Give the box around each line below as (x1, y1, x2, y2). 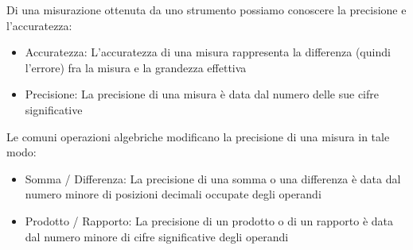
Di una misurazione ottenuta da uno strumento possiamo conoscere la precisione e (6, 2, 407, 17)
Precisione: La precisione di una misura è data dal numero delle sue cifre (25, 86, 380, 102)
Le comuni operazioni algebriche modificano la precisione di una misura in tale (6, 128, 390, 144)
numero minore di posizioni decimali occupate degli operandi (25, 186, 321, 202)
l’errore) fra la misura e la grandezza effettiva (25, 59, 247, 75)
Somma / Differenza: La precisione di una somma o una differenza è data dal (25, 170, 401, 187)
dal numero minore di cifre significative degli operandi (25, 228, 289, 244)
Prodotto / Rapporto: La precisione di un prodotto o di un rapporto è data (25, 212, 393, 229)
